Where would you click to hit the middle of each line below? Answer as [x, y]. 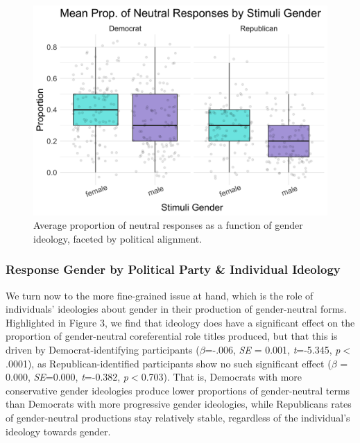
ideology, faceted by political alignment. [118, 238]
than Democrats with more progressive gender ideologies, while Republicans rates [179, 404]
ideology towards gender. [58, 431]
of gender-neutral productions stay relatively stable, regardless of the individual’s [178, 418]
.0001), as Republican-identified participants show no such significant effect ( [169, 363]
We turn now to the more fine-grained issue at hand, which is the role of [160, 295]
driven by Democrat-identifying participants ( [103, 350]
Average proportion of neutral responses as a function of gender [168, 225]
